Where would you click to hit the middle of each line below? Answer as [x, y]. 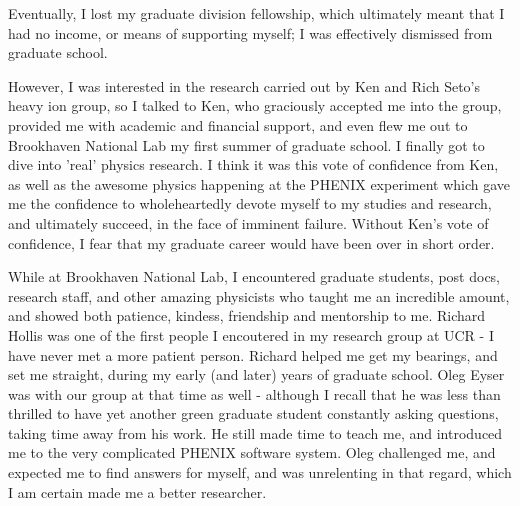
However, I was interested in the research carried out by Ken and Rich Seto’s [244, 85]
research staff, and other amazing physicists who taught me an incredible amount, [259, 295]
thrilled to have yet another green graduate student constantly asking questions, [253, 413]
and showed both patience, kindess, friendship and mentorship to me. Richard [247, 315]
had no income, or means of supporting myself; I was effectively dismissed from [250, 32]
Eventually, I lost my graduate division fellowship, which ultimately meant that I [256, 13]
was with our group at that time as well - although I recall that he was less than [254, 393]
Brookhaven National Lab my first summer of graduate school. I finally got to [246, 144]
